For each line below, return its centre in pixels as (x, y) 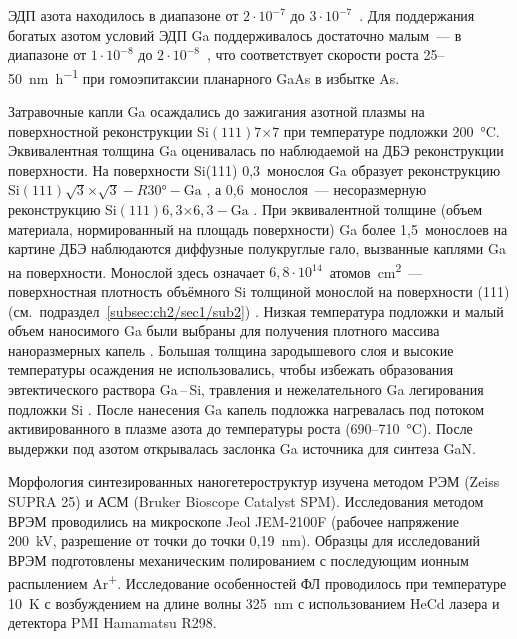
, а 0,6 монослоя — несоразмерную (316, 189)
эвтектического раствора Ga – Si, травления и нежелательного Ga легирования (246, 389)
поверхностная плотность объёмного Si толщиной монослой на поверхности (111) (259, 291)
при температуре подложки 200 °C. (391, 130)
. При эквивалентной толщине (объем (368, 209)
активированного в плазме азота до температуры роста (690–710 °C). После (240, 428)
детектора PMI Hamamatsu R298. (112, 622)
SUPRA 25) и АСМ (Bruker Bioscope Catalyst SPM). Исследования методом (246, 500)
